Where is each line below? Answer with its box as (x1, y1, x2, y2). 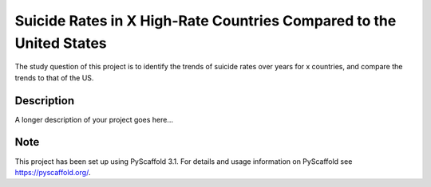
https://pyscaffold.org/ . (14, 167, 91, 177)
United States (14, 34, 107, 52)
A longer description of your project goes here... (14, 115, 173, 124)
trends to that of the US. (14, 72, 94, 83)
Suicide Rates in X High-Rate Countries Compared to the (14, 12, 397, 29)
